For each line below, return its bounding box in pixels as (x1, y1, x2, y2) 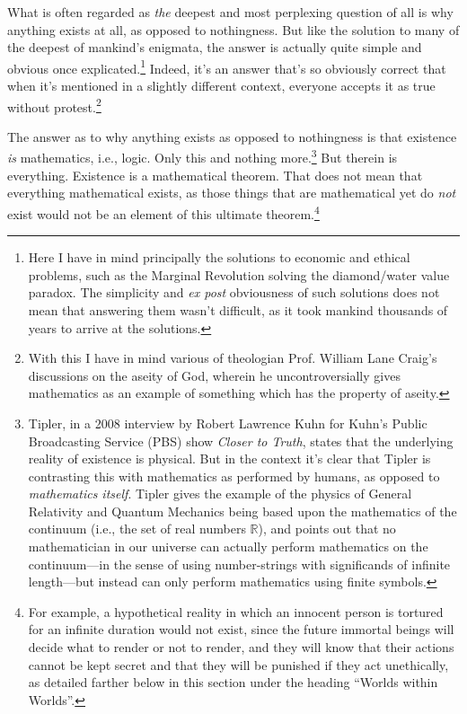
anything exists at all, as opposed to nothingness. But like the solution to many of (7, 20, 460, 39)
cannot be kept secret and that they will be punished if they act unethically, (28, 655, 449, 674)
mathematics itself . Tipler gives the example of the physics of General (28, 484, 412, 503)
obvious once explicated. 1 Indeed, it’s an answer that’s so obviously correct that (7, 56, 446, 77)
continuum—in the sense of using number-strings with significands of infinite (28, 554, 451, 573)
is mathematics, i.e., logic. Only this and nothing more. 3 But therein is (7, 145, 398, 167)
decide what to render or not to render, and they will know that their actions (28, 638, 454, 657)
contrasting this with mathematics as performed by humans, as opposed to (28, 466, 440, 485)
